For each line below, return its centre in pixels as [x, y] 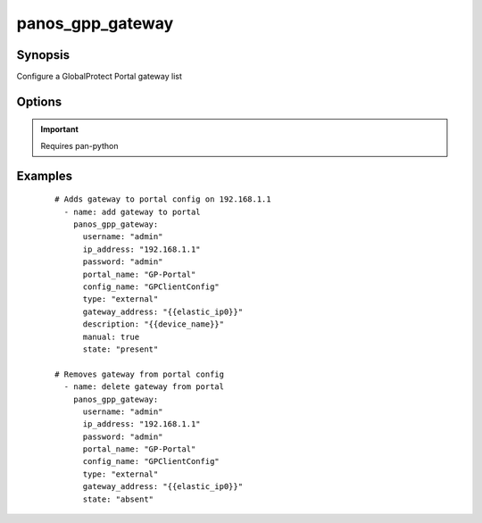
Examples [45, 175]
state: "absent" [118, 499]
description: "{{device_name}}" [154, 324]
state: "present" [120, 349]
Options [39, 101]
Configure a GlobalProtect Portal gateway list [100, 77]
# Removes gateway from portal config [140, 374]
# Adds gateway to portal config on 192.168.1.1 [163, 199]
